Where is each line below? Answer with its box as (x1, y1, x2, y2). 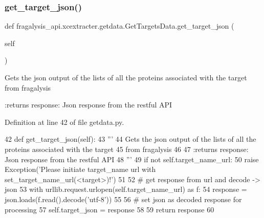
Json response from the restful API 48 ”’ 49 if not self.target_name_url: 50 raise (5, 154, 259, 164)
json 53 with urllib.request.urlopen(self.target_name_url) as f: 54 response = (5, 184, 247, 194)
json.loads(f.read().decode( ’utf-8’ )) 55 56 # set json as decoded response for (5, 193, 242, 204)
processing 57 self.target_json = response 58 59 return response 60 (5, 204, 214, 214)
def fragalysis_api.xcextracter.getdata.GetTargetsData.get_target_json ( (5, 20, 234, 31)
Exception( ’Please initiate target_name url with (5, 164, 156, 175)
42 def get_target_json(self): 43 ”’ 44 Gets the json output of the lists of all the (5, 134, 256, 144)
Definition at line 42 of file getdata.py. (5, 116, 124, 127)
